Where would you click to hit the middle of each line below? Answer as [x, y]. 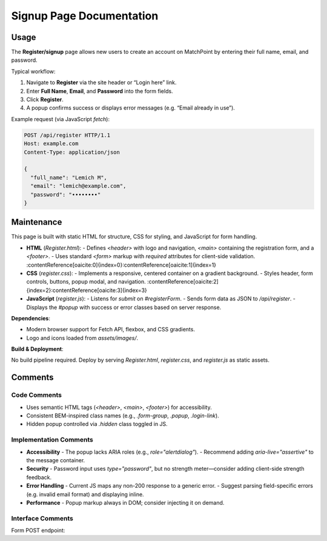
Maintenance [37, 222]
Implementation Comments [52, 440]
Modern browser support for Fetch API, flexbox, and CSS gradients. [111, 330]
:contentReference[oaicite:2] [183, 282]
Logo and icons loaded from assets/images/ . [82, 338]
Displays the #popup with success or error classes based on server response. [124, 307]
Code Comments [37, 395]
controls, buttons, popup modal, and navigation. [86, 282]
